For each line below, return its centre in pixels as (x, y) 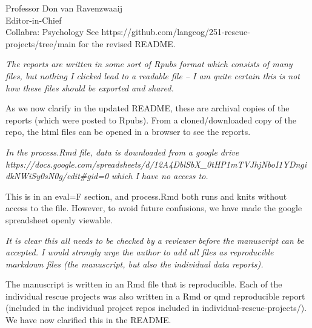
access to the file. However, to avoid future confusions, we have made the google (154, 208)
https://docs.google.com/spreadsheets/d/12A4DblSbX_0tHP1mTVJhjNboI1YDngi (156, 164)
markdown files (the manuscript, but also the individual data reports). (134, 264)
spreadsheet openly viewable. (59, 219)
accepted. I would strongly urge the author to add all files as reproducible (140, 252)
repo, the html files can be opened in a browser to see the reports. (128, 132)
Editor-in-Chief (34, 20)
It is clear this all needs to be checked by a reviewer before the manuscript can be (155, 240)
